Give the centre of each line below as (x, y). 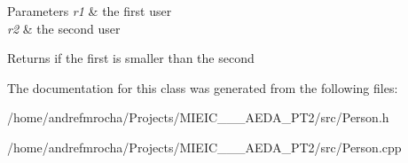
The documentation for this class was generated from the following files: (203, 87)
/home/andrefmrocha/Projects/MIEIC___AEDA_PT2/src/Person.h (198, 117)
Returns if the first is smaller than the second (131, 58)
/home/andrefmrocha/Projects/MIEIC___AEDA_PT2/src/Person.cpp (204, 147)
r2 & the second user (64, 28)
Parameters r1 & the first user (90, 11)
